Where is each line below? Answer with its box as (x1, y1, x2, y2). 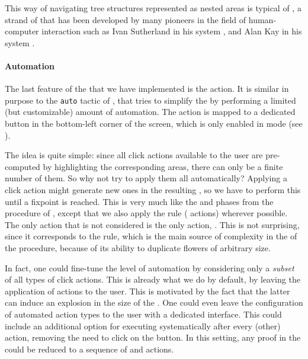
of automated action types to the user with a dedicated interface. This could (5, 307, 282, 320)
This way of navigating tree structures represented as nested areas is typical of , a (5, 2, 301, 14)
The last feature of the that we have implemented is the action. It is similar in (5, 82, 289, 95)
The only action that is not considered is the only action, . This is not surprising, (5, 218, 300, 230)
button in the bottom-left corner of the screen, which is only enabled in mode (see (5, 117, 303, 130)
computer (5, 25, 39, 37)
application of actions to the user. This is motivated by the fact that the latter (5, 284, 290, 297)
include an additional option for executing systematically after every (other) (5, 319, 281, 332)
